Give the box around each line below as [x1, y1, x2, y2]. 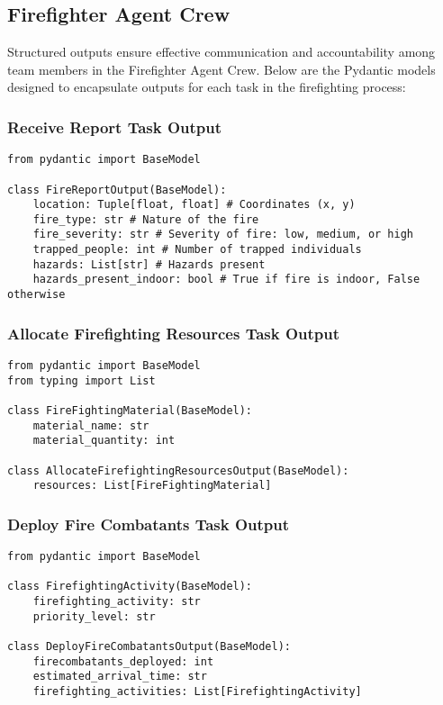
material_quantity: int [32, 434, 176, 447]
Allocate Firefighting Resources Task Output [7, 321, 340, 344]
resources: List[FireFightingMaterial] [32, 479, 272, 493]
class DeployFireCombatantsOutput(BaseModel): [7, 640, 291, 654]
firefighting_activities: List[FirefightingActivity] [32, 685, 362, 699]
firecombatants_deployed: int [32, 655, 214, 668]
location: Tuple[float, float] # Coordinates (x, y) [32, 198, 356, 212]
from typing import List [7, 374, 156, 387]
